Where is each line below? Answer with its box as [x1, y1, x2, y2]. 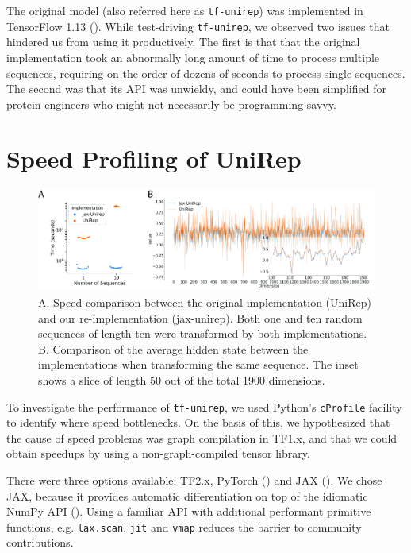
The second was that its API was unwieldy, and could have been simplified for [6, 80, 386, 97]
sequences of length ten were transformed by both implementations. [38, 325, 367, 342]
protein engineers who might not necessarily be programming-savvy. [6, 95, 336, 112]
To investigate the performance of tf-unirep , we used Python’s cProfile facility [6, 398, 402, 415]
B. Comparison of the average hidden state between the [38, 340, 309, 357]
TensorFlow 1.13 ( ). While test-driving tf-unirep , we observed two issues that [6, 17, 390, 34]
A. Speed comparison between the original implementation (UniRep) [38, 293, 371, 310]
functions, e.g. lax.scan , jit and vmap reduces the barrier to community [6, 518, 362, 535]
